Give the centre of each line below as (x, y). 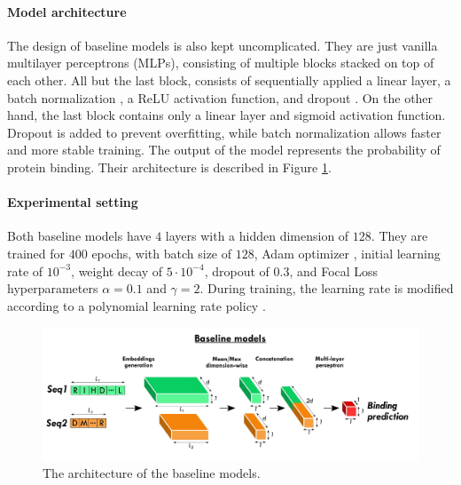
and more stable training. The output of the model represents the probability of (224, 150)
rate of (25, 270)
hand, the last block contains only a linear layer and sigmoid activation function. (227, 115)
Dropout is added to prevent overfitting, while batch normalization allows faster (224, 132)
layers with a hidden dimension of (257, 236)
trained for (36, 253)
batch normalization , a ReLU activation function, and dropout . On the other (220, 97)
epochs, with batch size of (162, 253)
